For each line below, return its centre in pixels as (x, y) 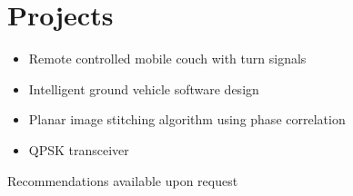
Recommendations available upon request (123, 180)
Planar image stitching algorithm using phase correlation (187, 119)
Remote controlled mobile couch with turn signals (167, 59)
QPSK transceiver (79, 149)
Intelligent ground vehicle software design (144, 88)
